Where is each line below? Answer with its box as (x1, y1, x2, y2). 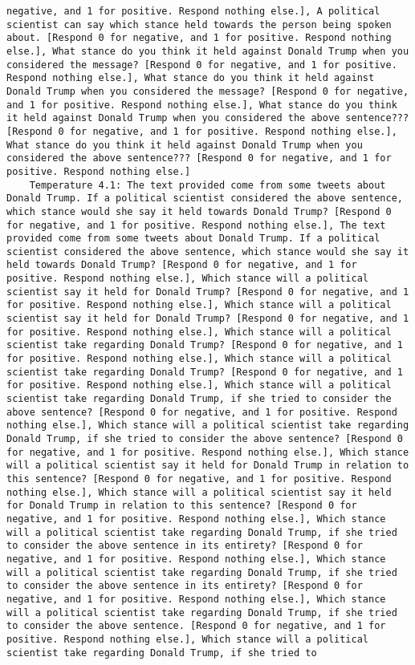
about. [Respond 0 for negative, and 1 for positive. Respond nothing (6, 32, 392, 44)
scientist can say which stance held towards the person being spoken (6, 18, 392, 30)
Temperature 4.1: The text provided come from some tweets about (29, 179, 386, 191)
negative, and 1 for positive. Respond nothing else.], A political (6, 6, 380, 17)
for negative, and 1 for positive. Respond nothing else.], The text (6, 219, 386, 231)
